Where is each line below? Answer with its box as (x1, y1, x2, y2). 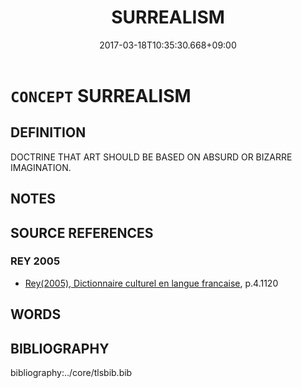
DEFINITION (10, 124, 87, 141)
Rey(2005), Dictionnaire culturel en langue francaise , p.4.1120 (24, 277, 279, 289)
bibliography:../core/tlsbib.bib (10, 367, 133, 379)
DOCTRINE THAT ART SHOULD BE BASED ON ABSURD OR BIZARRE (10, 151, 293, 163)
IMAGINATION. (10, 161, 72, 173)
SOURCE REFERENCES (10, 224, 154, 241)
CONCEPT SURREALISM (10, 84, 192, 107)
